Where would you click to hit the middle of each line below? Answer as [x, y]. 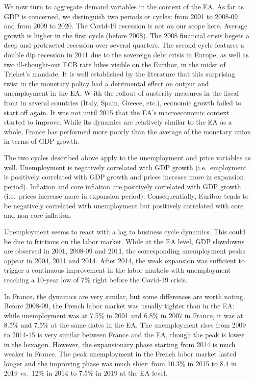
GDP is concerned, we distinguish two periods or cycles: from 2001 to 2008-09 [121, 16]
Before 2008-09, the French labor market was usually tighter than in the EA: [119, 306]
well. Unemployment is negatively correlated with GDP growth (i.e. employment [125, 167]
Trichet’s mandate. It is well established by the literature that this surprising [120, 74]
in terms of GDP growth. [42, 141]
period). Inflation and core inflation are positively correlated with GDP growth [123, 186]
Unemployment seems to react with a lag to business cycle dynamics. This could [125, 232]
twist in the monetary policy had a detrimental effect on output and [106, 83]
